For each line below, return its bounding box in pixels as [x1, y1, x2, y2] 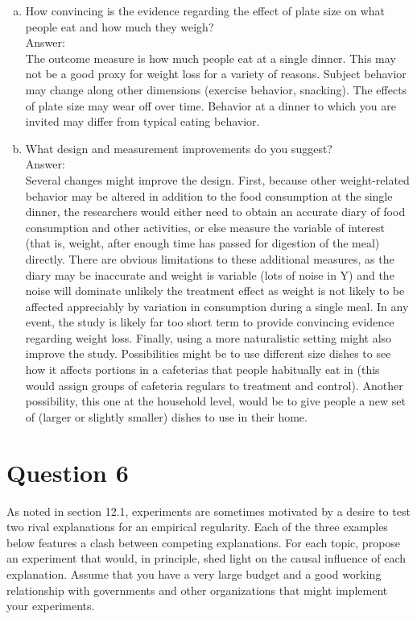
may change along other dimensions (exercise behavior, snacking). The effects [25, 81, 407, 98]
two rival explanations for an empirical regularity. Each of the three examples [6, 518, 388, 535]
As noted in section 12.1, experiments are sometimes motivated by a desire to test [6, 502, 411, 519]
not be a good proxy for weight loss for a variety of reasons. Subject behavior [25, 65, 407, 82]
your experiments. [6, 597, 95, 614]
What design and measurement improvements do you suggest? [25, 139, 332, 156]
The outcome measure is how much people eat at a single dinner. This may [25, 49, 396, 66]
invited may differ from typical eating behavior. [25, 113, 260, 130]
